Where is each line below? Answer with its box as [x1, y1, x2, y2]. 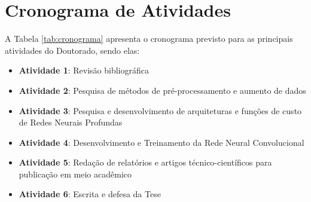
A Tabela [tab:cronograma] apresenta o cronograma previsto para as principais [5, 32, 293, 45]
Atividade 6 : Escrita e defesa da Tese [19, 188, 161, 200]
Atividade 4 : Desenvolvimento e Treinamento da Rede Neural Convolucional [19, 136, 304, 148]
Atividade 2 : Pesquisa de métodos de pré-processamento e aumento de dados [19, 84, 306, 96]
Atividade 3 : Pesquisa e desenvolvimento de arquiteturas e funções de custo [19, 104, 302, 117]
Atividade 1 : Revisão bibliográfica [19, 64, 149, 76]
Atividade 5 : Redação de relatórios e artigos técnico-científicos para [19, 156, 272, 169]
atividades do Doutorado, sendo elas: [5, 44, 140, 56]
